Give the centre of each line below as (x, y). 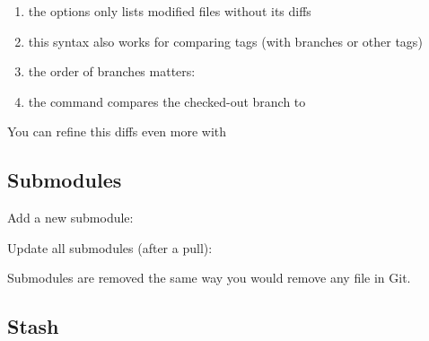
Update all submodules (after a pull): (110, 247)
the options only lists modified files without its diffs (170, 11)
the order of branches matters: (112, 71)
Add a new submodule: (70, 218)
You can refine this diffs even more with (117, 131)
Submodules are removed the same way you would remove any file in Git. (209, 278)
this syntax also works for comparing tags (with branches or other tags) (225, 41)
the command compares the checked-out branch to (167, 101)
